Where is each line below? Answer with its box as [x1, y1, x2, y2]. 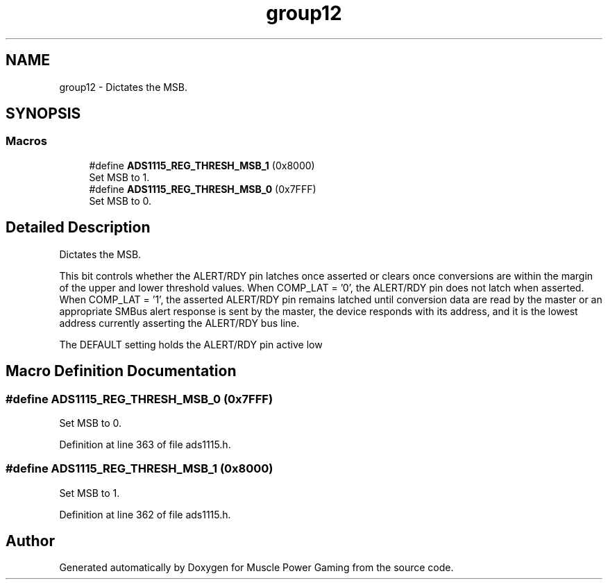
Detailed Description [6, 219, 151, 237]
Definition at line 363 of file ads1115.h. [59, 438, 231, 450]
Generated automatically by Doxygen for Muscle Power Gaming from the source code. [59, 561, 454, 574]
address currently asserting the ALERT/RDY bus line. [59, 316, 300, 329]
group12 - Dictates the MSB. [59, 80, 188, 93]
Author [6, 532, 55, 550]
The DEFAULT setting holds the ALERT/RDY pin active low [59, 338, 323, 350]
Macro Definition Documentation [6, 362, 237, 380]
